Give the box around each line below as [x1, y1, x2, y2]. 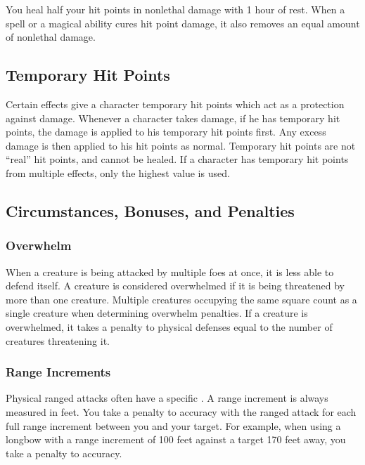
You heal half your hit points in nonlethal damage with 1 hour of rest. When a [6, 2, 345, 16]
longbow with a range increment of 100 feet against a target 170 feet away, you [6, 432, 346, 447]
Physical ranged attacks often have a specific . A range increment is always [6, 391, 328, 405]
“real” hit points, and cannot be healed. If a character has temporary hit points [6, 152, 349, 166]
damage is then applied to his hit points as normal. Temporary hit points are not [6, 138, 356, 152]
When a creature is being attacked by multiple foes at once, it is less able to [6, 264, 334, 279]
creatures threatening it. [6, 333, 110, 348]
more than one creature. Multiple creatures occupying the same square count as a [6, 292, 357, 306]
